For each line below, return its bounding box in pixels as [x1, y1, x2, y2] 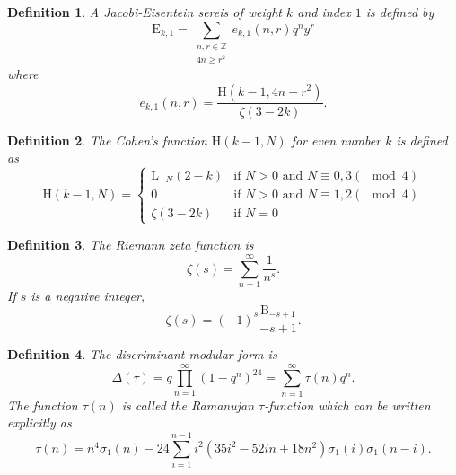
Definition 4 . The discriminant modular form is [7, 345, 277, 364]
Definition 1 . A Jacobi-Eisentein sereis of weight [7, 3, 282, 21]
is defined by [365, 3, 434, 21]
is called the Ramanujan [121, 395, 255, 414]
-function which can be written [264, 395, 431, 414]
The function [7, 395, 78, 414]
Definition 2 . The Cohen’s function [7, 130, 207, 149]
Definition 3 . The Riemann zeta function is [7, 235, 254, 254]
